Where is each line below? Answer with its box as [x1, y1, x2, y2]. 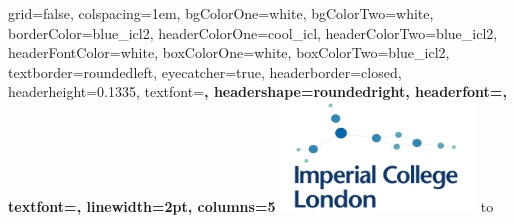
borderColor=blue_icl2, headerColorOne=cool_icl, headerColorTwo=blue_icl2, [8, 22, 498, 43]
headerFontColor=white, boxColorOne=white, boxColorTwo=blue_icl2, [8, 42, 450, 63]
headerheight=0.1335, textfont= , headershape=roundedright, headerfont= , [8, 81, 507, 102]
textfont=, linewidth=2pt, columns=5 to [8, 196, 494, 217]
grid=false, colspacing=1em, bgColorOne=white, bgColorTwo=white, [8, 3, 434, 23]
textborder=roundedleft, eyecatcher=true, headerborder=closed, [8, 61, 402, 82]
